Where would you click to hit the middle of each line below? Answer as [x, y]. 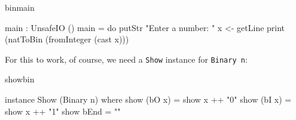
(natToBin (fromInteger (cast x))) [67, 39]
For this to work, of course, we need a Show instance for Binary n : [126, 59]
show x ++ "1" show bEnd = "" [63, 111]
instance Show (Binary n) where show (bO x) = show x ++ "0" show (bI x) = [148, 99]
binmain [20, 7]
